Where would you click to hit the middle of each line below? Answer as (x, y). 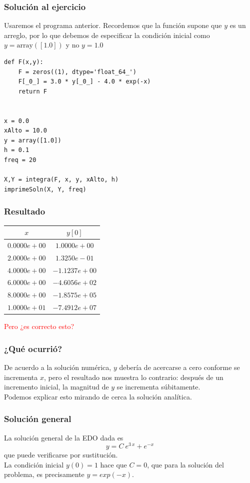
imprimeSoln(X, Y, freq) (45, 189)
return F (32, 91)
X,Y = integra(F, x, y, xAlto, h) (61, 180)
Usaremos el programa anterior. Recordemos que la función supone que (113, 25)
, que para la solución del (185, 464)
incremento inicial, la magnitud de (56, 387)
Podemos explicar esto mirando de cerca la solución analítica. (98, 396)
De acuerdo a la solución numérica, (58, 367)
